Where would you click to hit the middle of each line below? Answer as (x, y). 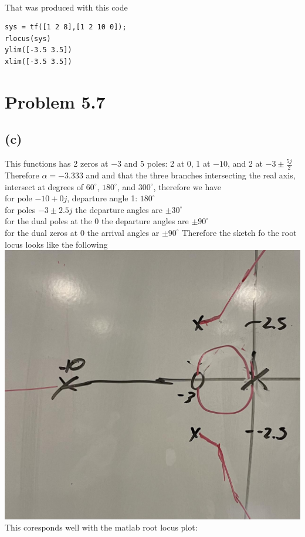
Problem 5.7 (55, 101)
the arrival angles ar (123, 232)
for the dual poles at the (48, 221)
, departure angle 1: (102, 198)
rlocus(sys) (28, 38)
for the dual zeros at (41, 232)
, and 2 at (245, 163)
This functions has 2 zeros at (57, 163)
